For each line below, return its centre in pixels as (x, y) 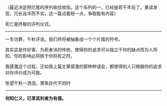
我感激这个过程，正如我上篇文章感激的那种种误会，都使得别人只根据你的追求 (83, 66)
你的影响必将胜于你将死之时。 (44, 56)
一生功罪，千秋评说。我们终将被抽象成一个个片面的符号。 (64, 39)
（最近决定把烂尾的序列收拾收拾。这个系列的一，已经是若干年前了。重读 (79, 7)
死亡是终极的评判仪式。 (29, 24)
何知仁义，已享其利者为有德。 (36, 98)
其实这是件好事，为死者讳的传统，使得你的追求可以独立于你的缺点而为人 (79, 50)
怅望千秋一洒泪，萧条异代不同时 (38, 83)
